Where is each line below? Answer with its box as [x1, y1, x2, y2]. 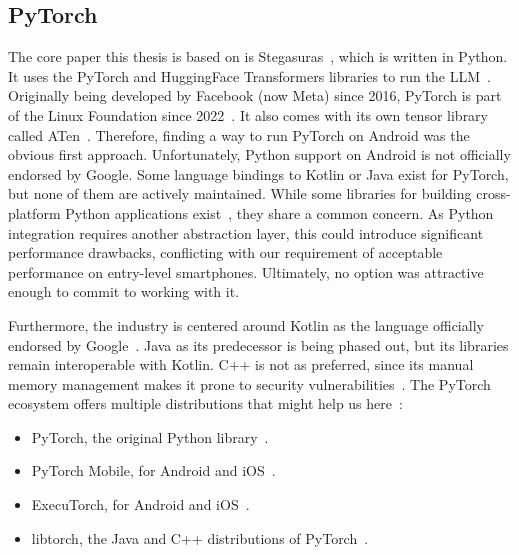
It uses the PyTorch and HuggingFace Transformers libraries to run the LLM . [8, 65, 491, 86]
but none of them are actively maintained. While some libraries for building [8, 183, 472, 204]
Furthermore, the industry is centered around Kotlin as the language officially [8, 314, 484, 335]
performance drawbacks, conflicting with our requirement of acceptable [8, 242, 443, 263]
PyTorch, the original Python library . [31, 426, 269, 447]
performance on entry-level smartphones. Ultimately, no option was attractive [8, 261, 484, 282]
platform [8, 202, 61, 223]
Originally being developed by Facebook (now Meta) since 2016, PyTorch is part [8, 85, 502, 106]
